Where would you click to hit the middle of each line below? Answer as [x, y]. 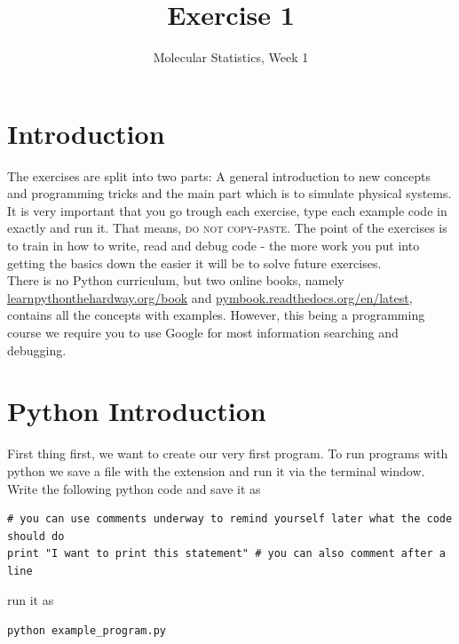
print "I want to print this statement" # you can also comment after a [226, 554]
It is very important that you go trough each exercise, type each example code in [227, 210]
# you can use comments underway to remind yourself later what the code [230, 519]
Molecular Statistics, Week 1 [231, 57]
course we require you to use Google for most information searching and [203, 332]
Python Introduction [137, 411]
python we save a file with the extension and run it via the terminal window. [216, 470]
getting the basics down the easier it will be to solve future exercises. [194, 262]
